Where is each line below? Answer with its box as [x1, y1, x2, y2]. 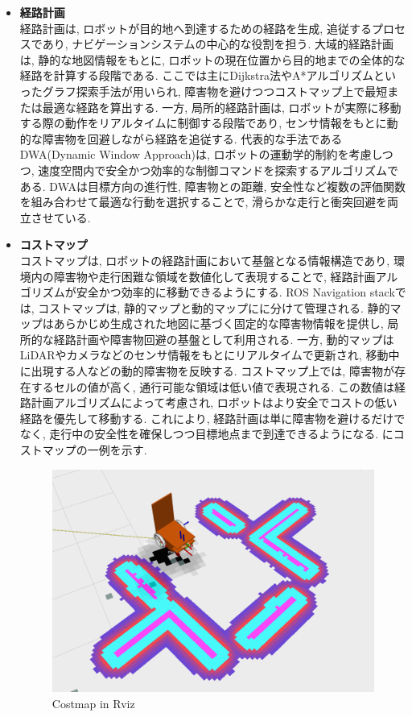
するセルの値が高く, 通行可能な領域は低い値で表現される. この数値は [31, 378, 394, 395]
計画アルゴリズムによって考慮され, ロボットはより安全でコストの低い [31, 394, 398, 411]
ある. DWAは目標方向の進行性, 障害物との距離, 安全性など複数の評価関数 [19, 177, 406, 194]
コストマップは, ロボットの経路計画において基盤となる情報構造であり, [19, 251, 390, 268]
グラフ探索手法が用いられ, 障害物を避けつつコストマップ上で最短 [42, 82, 388, 99]
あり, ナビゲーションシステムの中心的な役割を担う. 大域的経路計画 [42, 35, 394, 52]
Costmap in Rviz [51, 694, 135, 711]
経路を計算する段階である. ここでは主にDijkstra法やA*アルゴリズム [19, 67, 374, 84]
